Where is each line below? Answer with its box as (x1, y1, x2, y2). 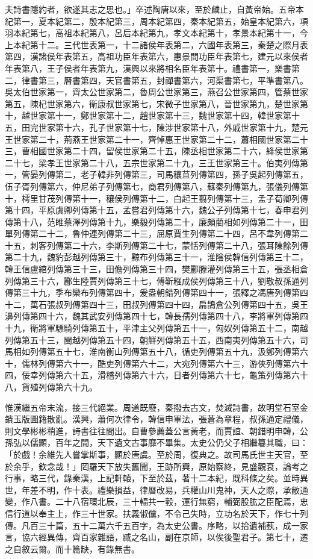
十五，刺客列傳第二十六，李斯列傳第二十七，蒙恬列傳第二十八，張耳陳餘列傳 (5, 239, 308, 251)
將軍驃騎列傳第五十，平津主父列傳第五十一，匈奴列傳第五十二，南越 (38, 322, 308, 334)
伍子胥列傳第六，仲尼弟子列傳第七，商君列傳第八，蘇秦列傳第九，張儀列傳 (5, 180, 300, 192)
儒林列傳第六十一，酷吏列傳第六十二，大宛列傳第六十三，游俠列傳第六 (21, 357, 300, 369)
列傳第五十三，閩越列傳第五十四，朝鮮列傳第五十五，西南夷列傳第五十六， (5, 333, 300, 346)
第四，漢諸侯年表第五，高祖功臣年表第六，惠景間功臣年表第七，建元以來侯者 (5, 50, 308, 63)
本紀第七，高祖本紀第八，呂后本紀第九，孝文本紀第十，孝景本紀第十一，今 (13, 27, 308, 39)
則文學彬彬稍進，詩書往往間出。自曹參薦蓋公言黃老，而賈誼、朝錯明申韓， (5, 424, 300, 437)
